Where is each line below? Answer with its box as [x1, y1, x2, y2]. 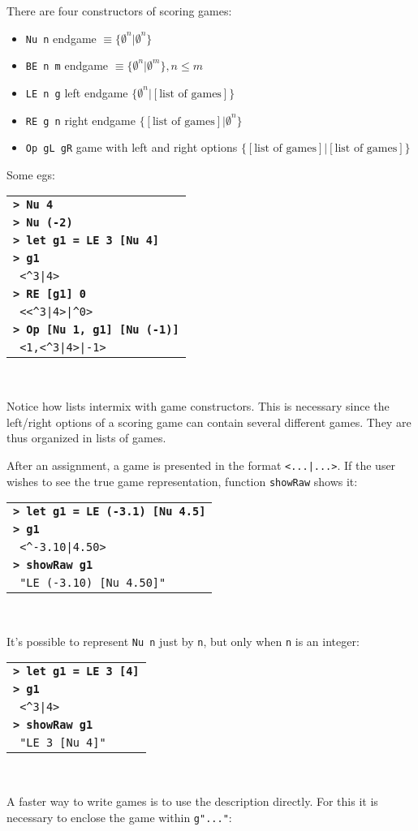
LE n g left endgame [25, 84, 128, 101]
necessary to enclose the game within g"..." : [6, 808, 232, 825]
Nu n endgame [25, 29, 97, 46]
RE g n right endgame [25, 111, 136, 128]
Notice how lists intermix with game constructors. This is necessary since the [6, 398, 390, 415]
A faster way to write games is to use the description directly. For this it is [6, 793, 378, 809]
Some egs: [6, 166, 55, 183]
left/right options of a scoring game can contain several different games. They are [6, 413, 412, 430]
